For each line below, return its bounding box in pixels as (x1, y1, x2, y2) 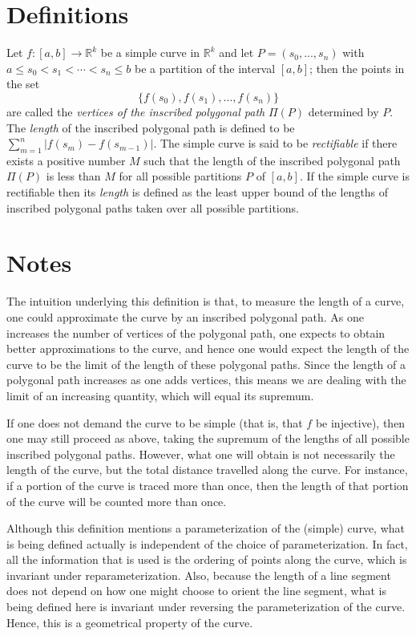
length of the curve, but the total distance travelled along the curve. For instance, (6, 461, 408, 478)
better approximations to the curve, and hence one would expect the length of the (6, 340, 410, 357)
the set (6, 75, 40, 92)
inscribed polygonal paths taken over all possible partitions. (6, 199, 299, 216)
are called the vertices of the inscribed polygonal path (6, 103, 265, 120)
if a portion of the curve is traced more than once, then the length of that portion (6, 476, 409, 493)
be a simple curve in (100, 44, 200, 61)
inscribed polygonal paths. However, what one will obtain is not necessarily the (6, 445, 395, 462)
